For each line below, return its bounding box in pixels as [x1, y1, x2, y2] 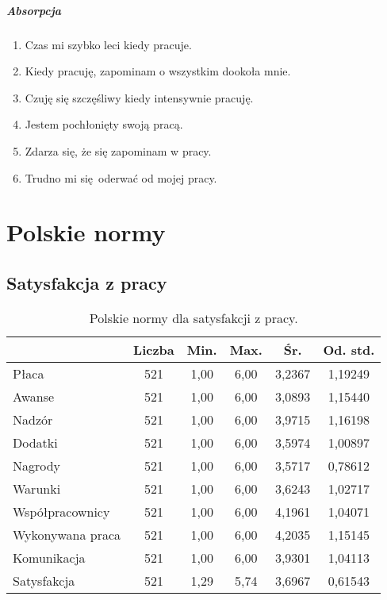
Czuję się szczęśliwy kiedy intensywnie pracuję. [25, 89, 254, 106]
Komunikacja [13, 548, 86, 567]
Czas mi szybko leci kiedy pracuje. [25, 36, 192, 52]
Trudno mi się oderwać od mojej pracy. [25, 169, 217, 186]
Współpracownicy [13, 502, 110, 521]
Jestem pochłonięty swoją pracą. [25, 116, 183, 133]
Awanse [13, 387, 55, 406]
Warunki [13, 479, 61, 498]
